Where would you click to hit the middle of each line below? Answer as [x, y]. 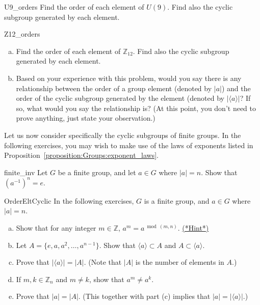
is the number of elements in [180, 262]
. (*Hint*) [193, 228]
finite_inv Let [26, 172]
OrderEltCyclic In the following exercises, [69, 200]
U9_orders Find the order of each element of [74, 7]
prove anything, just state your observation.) [86, 118]
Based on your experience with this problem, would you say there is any [129, 78]
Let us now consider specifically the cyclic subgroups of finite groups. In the [123, 135]
